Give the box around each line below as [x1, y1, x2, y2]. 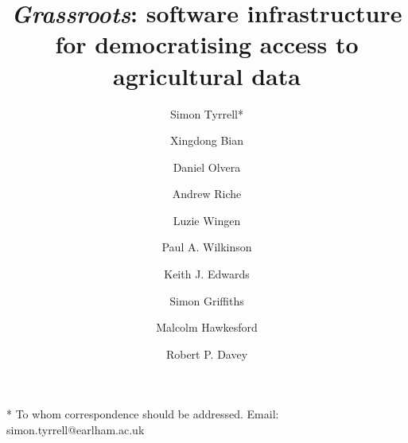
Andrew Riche [172, 185, 242, 202]
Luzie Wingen [173, 212, 241, 228]
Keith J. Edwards [164, 266, 250, 282]
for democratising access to [55, 28, 359, 60]
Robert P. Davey [165, 345, 248, 362]
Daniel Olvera [173, 158, 241, 175]
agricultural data [113, 59, 301, 91]
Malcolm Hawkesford [156, 319, 258, 336]
